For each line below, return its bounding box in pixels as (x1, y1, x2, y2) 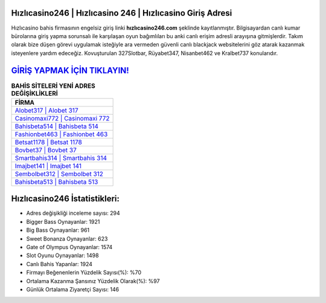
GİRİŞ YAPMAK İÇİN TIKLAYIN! (11, 65, 129, 76)
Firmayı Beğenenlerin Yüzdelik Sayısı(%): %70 (26, 269, 142, 276)
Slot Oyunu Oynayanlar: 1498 (26, 252, 99, 259)
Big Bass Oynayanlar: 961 (26, 227, 90, 234)
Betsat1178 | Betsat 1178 (14, 138, 83, 146)
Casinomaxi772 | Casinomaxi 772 (14, 114, 110, 122)
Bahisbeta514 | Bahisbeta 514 (14, 122, 99, 130)
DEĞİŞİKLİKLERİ (11, 89, 59, 97)
